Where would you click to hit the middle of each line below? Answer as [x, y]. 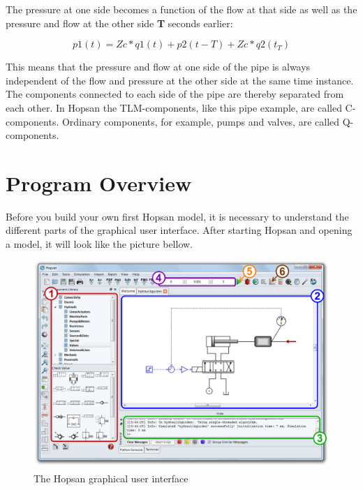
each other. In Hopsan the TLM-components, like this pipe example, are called [174, 107]
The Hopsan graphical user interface [111, 478]
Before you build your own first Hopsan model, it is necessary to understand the [177, 216]
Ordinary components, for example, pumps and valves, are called [201, 121]
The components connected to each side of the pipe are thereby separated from [175, 94]
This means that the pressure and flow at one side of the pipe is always [158, 67]
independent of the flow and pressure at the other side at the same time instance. [180, 80]
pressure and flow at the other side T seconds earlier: [119, 23]
